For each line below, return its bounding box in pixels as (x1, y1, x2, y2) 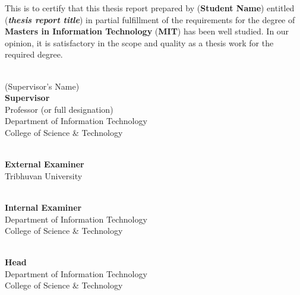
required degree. (5, 48, 63, 61)
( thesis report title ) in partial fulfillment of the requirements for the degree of (5, 13, 295, 26)
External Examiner (5, 158, 84, 170)
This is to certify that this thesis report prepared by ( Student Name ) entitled (5, 2, 295, 14)
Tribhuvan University (5, 169, 83, 182)
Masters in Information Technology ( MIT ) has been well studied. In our (5, 25, 289, 37)
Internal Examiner (5, 201, 82, 213)
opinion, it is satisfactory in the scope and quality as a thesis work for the (5, 36, 274, 49)
